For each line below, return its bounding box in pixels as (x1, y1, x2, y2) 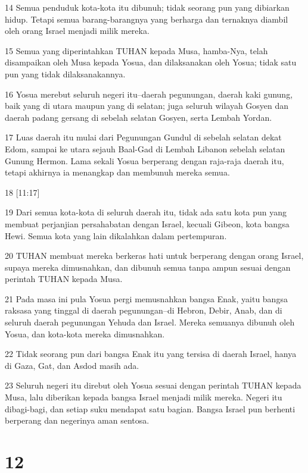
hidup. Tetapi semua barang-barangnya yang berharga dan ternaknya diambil (5, 12, 288, 25)
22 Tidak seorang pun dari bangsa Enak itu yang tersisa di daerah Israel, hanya (5, 347, 297, 360)
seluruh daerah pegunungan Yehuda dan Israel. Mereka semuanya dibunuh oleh (5, 316, 295, 328)
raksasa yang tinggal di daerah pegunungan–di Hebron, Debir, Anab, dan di (5, 304, 282, 317)
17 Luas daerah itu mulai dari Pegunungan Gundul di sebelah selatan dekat (5, 131, 282, 143)
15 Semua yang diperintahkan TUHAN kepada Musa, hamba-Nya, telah (5, 44, 268, 57)
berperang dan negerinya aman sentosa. (5, 414, 150, 427)
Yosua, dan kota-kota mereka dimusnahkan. (5, 327, 165, 340)
